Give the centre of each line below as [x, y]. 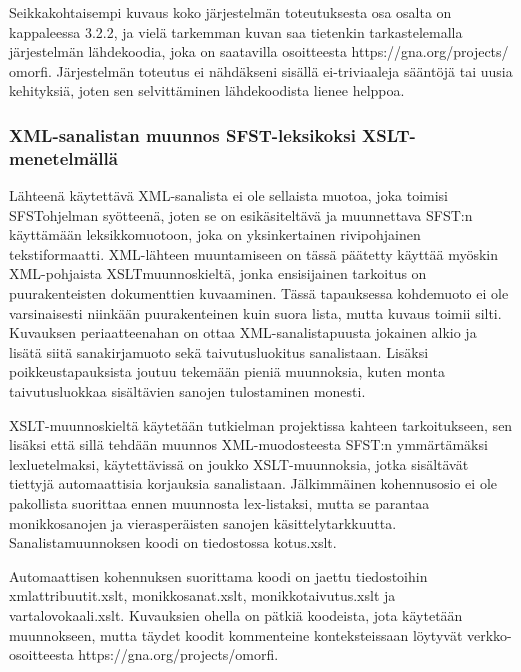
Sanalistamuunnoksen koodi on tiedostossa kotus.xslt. [173, 542]
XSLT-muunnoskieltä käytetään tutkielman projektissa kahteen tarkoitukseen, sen [261, 424]
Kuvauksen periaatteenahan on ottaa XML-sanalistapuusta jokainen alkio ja [243, 332]
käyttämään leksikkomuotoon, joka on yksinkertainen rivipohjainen [215, 234]
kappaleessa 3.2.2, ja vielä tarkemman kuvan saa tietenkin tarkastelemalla [236, 31]
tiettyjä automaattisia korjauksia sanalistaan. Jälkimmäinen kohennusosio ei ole [253, 483]
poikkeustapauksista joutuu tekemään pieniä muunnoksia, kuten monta [227, 371]
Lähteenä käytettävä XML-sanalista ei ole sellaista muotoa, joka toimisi [229, 195]
